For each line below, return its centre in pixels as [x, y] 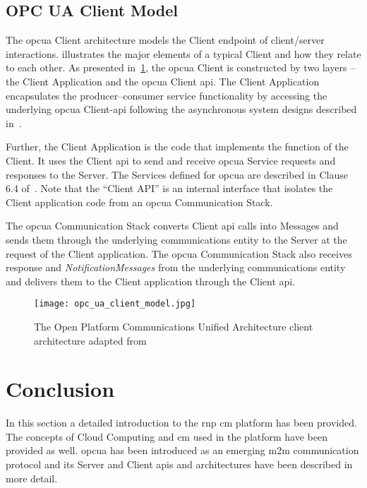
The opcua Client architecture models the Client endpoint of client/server [165, 40]
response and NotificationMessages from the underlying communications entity [176, 267]
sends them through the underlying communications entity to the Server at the [176, 239]
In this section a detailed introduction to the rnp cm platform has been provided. [181, 423]
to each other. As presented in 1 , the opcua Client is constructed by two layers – [181, 67]
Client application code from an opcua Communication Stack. [139, 202]
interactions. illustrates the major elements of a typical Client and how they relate [183, 53]
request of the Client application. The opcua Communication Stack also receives [179, 253]
